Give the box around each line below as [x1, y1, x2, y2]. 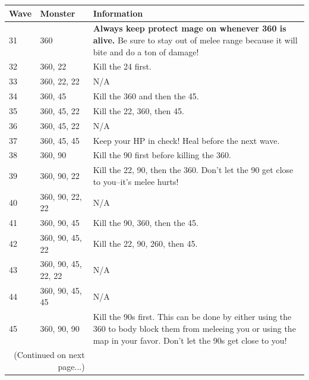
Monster [40, 7, 75, 19]
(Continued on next [14, 348, 85, 361]
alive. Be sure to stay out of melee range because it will [93, 33, 298, 46]
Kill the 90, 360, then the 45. [93, 216, 198, 229]
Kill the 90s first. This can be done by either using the [93, 310, 292, 323]
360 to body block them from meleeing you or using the [93, 322, 296, 334]
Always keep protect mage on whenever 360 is [93, 22, 286, 34]
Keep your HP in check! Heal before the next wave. [93, 134, 280, 146]
